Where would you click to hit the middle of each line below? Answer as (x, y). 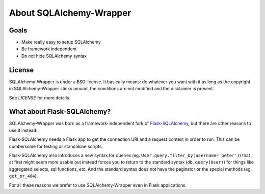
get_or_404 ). (24, 176)
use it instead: (23, 130)
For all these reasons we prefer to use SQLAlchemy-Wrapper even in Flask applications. (98, 185)
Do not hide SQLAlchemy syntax (54, 56)
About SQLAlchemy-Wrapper (70, 13)
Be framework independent (49, 49)
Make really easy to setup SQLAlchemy (61, 42)
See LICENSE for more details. (40, 97)
